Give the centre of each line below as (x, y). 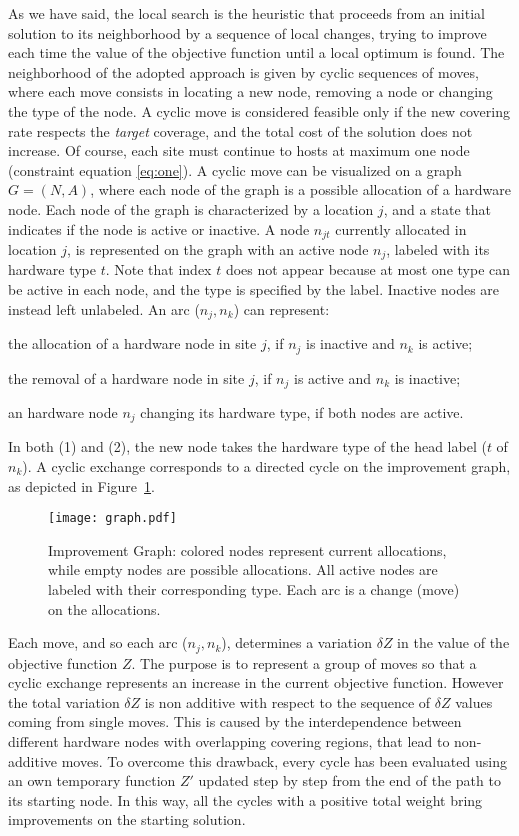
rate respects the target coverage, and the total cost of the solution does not (240, 130)
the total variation (64, 701)
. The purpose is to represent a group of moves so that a (304, 662)
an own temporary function (92, 780)
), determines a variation (296, 642)
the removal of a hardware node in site (126, 377)
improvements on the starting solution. (127, 819)
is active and (332, 377)
